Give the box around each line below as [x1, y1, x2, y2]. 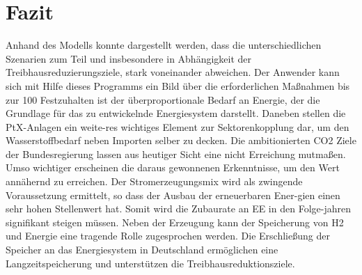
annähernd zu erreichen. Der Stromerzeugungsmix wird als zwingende [6, 174, 303, 189]
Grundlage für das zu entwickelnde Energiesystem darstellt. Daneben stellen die [6, 106, 346, 120]
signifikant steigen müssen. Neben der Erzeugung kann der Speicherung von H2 [6, 214, 344, 229]
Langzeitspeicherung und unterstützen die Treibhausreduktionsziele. [6, 256, 295, 270]
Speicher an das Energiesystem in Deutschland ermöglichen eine [6, 242, 278, 257]
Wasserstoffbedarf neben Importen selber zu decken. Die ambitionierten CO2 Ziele [6, 133, 356, 148]
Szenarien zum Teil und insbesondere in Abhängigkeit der [6, 51, 252, 65]
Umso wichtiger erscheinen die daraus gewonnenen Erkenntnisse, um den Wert [6, 160, 340, 175]
